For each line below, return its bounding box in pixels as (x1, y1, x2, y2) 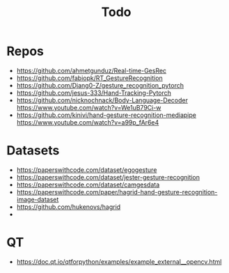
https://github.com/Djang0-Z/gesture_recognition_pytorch (16, 81, 184, 89)
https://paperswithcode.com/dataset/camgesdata (16, 180, 160, 189)
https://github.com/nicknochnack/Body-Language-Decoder (16, 95, 189, 104)
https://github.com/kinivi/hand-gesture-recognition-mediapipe (16, 111, 196, 119)
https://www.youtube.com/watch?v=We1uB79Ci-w (16, 103, 161, 111)
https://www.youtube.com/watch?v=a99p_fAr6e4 (16, 118, 159, 126)
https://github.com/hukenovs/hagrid (16, 203, 121, 211)
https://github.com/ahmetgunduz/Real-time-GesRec (16, 66, 167, 75)
